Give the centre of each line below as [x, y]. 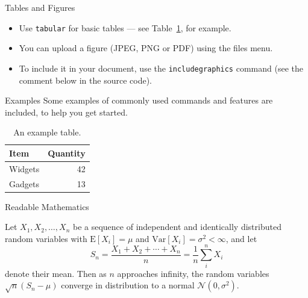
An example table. [47, 132]
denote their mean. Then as [56, 273]
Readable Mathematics [47, 206]
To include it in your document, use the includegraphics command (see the [161, 68]
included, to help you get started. [66, 112]
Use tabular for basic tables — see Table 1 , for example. [125, 27]
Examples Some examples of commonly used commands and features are [139, 100]
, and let [241, 238]
